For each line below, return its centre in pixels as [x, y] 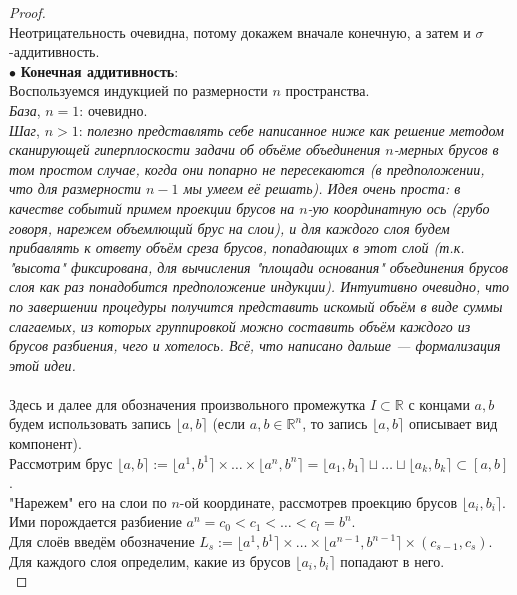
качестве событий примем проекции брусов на [152, 207]
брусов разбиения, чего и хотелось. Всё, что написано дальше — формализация [255, 345]
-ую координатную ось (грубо [398, 207]
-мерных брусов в [446, 149]
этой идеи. [42, 364]
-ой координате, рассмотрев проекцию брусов [318, 501]
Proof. [27, 12]
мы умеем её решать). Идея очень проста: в [322, 188]
